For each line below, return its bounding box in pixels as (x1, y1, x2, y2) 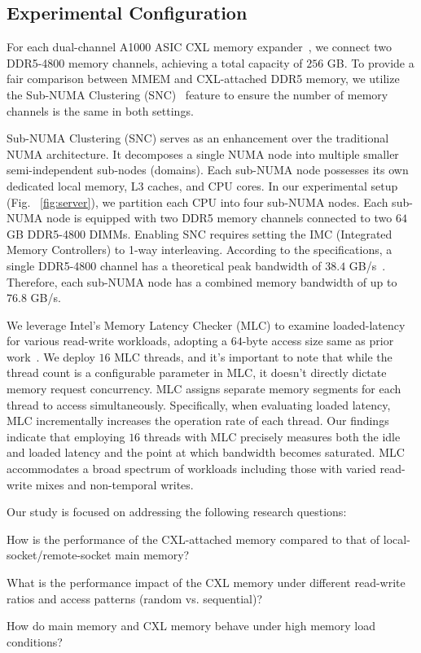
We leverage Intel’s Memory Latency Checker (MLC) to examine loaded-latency (7, 316, 406, 333)
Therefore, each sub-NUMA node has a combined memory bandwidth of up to (7, 273, 397, 290)
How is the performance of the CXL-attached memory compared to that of (7, 530, 380, 547)
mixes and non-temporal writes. (35, 476, 194, 493)
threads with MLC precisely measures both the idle (143, 427, 401, 445)
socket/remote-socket (7, 546, 112, 563)
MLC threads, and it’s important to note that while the (114, 348, 392, 365)
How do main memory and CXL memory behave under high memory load (7, 617, 375, 634)
